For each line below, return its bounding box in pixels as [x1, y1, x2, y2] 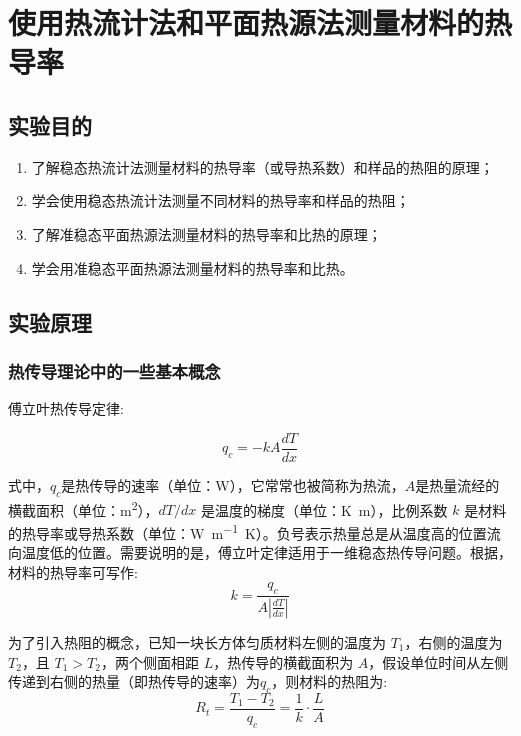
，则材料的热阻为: [271, 671, 388, 692]
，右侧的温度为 [404, 631, 503, 652]
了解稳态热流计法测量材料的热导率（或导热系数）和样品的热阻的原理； [31, 156, 494, 177]
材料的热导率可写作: [8, 561, 138, 582]
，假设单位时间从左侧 [368, 651, 509, 672]
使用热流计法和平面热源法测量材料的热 [8, 2, 513, 43]
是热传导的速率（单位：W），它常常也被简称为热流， [61, 474, 405, 495]
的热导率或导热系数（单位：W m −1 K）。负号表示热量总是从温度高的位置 [8, 519, 487, 543]
